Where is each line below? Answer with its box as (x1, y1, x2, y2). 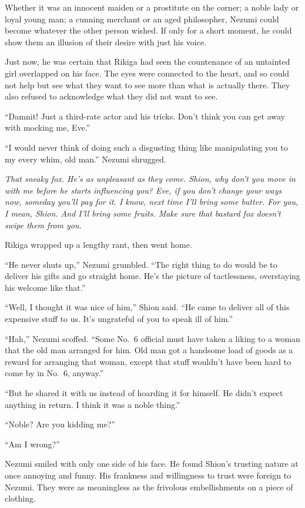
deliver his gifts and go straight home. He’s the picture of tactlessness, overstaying (5, 270, 300, 282)
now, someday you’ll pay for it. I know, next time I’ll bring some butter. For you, (5, 195, 299, 208)
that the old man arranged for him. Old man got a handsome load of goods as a (5, 344, 293, 356)
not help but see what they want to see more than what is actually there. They (5, 78, 290, 91)
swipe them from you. (5, 218, 82, 231)
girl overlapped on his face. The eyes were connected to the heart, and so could (5, 67, 290, 79)
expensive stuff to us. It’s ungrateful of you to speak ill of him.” (5, 313, 233, 325)
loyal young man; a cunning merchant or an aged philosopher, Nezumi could (5, 12, 279, 25)
